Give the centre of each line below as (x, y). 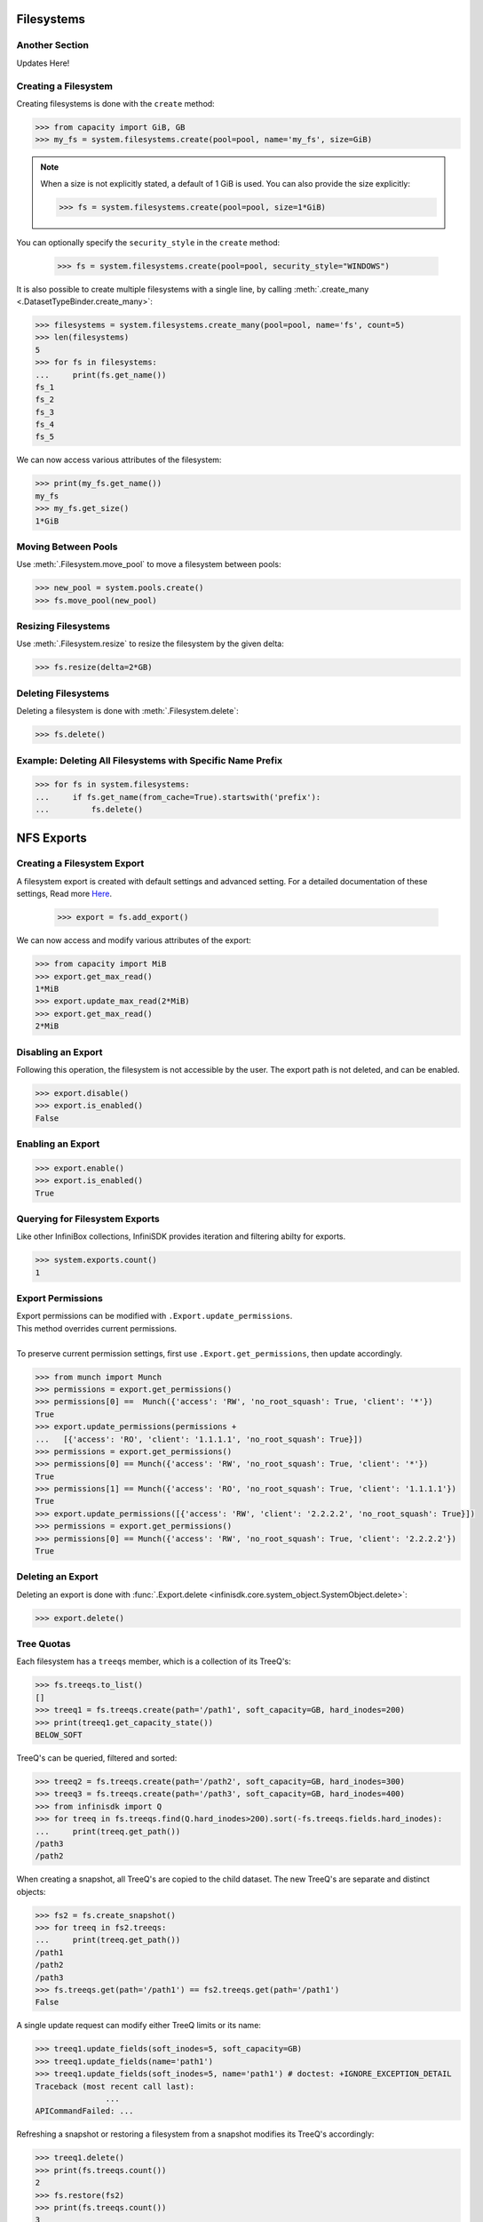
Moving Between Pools (67, 547)
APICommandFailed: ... (84, 2111)
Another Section (52, 45)
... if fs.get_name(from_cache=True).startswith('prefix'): (178, 797)
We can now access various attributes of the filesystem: (119, 460)
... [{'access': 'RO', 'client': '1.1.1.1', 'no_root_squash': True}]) (199, 1439)
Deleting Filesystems (63, 693)
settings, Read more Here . (64, 894)
